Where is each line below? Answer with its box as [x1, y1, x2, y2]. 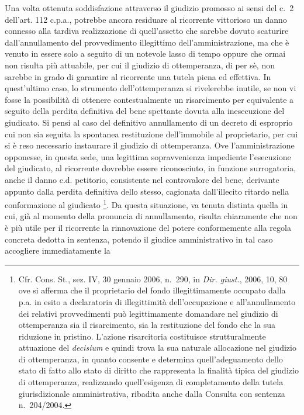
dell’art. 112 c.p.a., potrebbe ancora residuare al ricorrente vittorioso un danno [5, 13, 287, 25]
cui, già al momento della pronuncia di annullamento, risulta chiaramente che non [5, 210, 298, 222]
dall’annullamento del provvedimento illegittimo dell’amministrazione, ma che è [5, 36, 289, 48]
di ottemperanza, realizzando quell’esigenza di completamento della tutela [18, 376, 284, 388]
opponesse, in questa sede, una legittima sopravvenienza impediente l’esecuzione [5, 150, 291, 162]
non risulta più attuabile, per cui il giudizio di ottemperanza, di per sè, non [5, 58, 275, 71]
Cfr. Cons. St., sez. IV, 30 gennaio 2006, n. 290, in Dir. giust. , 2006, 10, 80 [18, 272, 288, 285]
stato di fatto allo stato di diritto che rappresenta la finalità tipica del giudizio [18, 364, 299, 376]
